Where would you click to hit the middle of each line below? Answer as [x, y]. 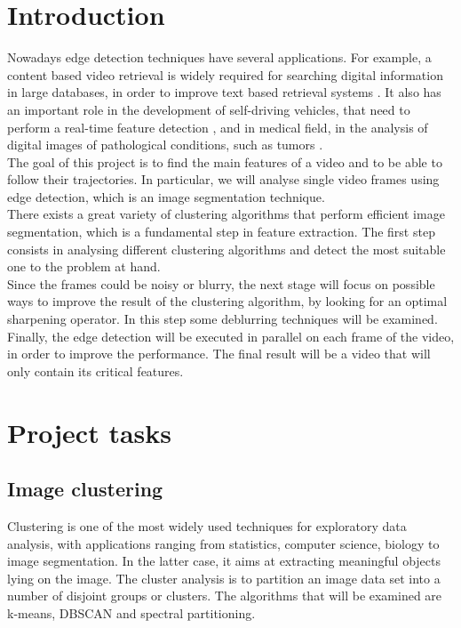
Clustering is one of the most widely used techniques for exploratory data [207, 525]
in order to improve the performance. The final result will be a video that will [219, 354]
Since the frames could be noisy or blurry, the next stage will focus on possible [221, 283]
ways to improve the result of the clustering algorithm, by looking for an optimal [227, 301]
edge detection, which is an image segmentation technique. [166, 196]
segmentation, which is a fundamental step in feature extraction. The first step [221, 232]
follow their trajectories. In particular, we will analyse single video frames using [223, 179]
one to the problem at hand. [84, 266]
